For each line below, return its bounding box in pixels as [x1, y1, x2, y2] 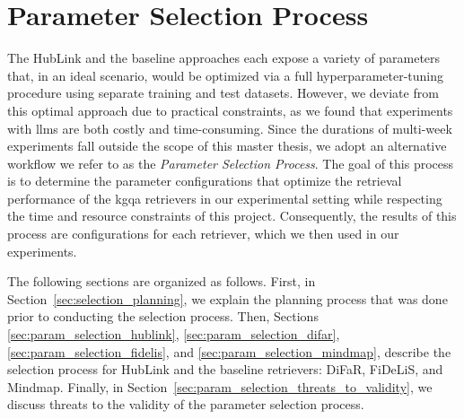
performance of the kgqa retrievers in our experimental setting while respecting [7, 188, 442, 207]
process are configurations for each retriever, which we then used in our [7, 224, 399, 243]
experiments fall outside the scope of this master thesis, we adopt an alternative [7, 136, 447, 155]
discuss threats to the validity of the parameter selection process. [7, 395, 364, 414]
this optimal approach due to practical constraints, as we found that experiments [7, 100, 453, 119]
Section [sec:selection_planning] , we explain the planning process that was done [7, 289, 448, 308]
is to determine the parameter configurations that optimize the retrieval [7, 171, 402, 190]
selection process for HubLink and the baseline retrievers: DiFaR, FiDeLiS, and [7, 360, 443, 379]
